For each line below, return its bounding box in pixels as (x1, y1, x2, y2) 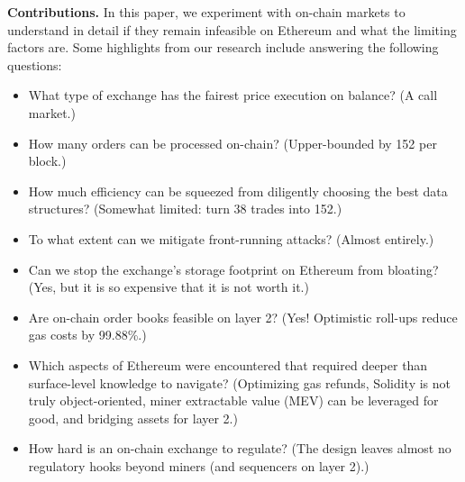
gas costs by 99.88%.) (28, 325, 147, 344)
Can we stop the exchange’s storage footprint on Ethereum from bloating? (28, 259, 439, 278)
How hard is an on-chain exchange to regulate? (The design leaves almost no (28, 439, 451, 458)
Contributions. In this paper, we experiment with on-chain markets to (7, 3, 406, 21)
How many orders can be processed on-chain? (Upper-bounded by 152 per (28, 133, 437, 152)
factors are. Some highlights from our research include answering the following (7, 38, 439, 57)
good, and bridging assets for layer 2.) (28, 408, 238, 427)
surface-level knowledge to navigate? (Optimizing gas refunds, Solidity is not (28, 373, 451, 392)
